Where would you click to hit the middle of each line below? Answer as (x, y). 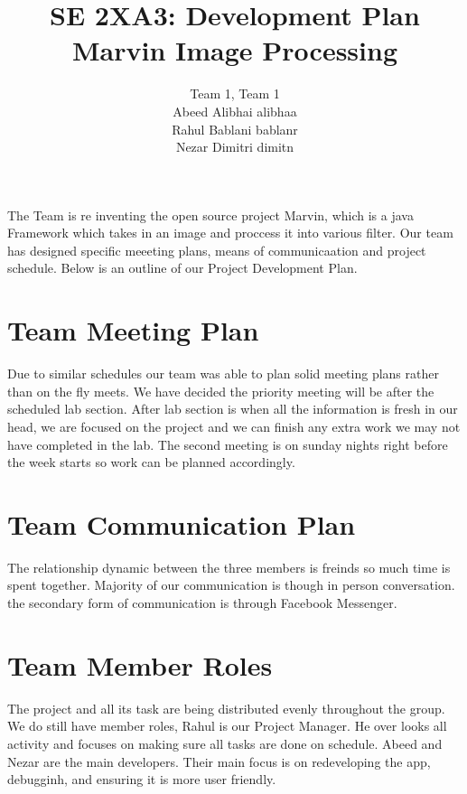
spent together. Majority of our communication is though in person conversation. (231, 585)
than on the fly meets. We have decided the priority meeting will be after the (221, 391)
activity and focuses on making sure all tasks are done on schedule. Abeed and (225, 743)
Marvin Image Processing (235, 50)
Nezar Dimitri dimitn (235, 147)
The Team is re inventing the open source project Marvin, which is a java (210, 215)
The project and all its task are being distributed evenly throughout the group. (226, 708)
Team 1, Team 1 (235, 93)
